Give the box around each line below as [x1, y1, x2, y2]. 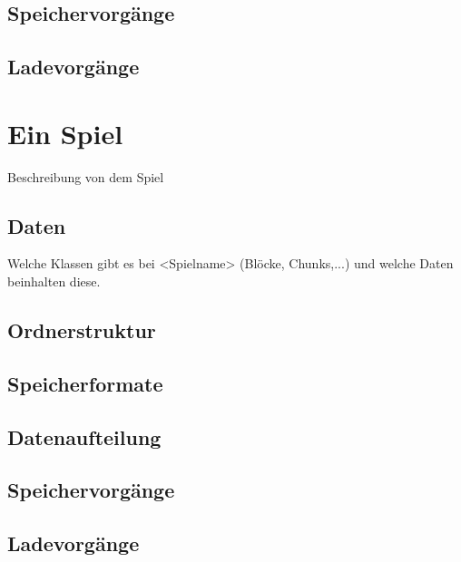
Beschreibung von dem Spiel [7, 167, 164, 186]
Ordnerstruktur [7, 316, 156, 344]
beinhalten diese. [7, 272, 101, 291]
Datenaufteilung [7, 422, 162, 451]
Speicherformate [7, 369, 163, 397]
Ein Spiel [7, 114, 123, 151]
